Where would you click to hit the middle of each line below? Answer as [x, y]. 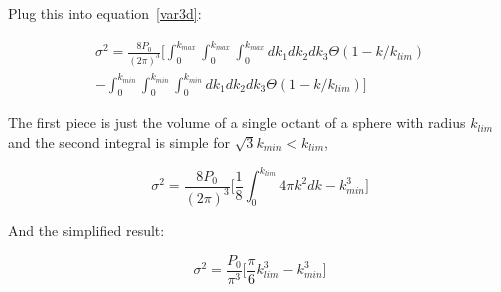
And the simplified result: [86, 229]
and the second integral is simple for [119, 141]
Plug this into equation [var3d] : [105, 13]
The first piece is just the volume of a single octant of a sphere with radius [237, 122]
